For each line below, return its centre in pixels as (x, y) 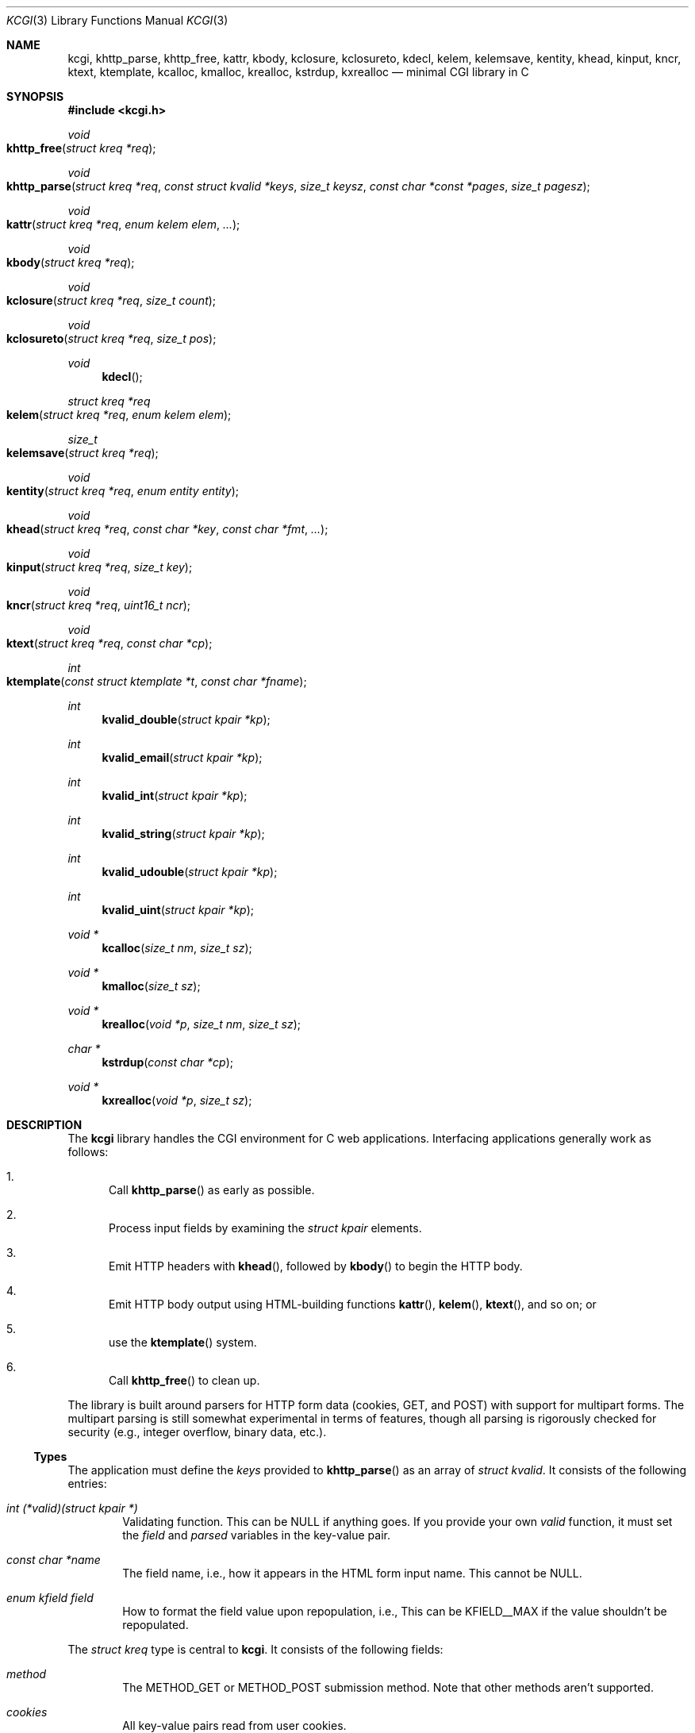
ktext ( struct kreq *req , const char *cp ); (109, 643)
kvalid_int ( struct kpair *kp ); (175, 795)
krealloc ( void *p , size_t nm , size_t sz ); (202, 1024)
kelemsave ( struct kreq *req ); (83, 453)
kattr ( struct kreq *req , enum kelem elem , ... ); (123, 224)
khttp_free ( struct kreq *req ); (81, 148)
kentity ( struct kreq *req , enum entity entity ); (123, 491)
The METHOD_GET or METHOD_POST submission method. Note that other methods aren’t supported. (388, 1687)
